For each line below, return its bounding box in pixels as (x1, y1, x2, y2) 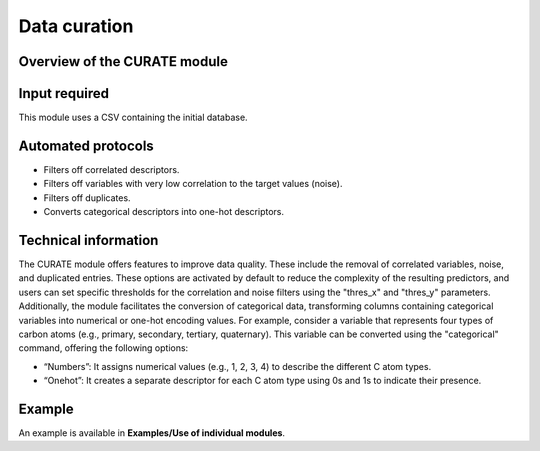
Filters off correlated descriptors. (43, 163, 180, 175)
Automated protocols (18, 137, 154, 154)
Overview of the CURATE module (18, 53, 229, 70)
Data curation (18, 15, 134, 37)
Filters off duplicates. (43, 191, 131, 204)
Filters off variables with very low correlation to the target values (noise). (43, 178, 343, 190)
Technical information (18, 231, 159, 249)
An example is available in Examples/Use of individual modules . (18, 427, 285, 439)
